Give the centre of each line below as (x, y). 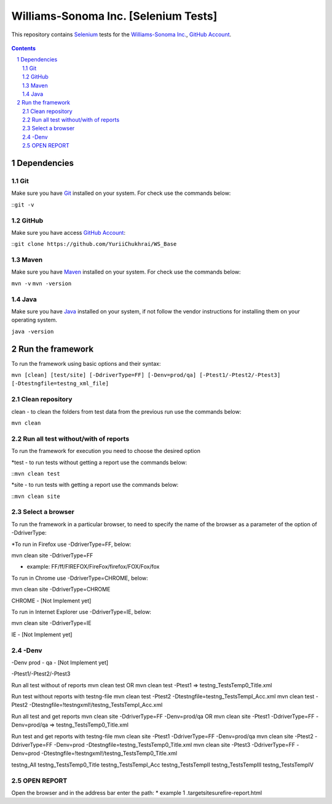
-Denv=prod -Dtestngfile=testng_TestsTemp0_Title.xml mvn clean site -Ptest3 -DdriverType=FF (174, 745)
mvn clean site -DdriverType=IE (51, 623)
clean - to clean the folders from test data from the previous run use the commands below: (126, 411)
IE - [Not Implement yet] (42, 634)
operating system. (34, 320)
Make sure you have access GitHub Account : (69, 232)
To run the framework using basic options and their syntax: (86, 363)
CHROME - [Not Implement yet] (51, 601)
